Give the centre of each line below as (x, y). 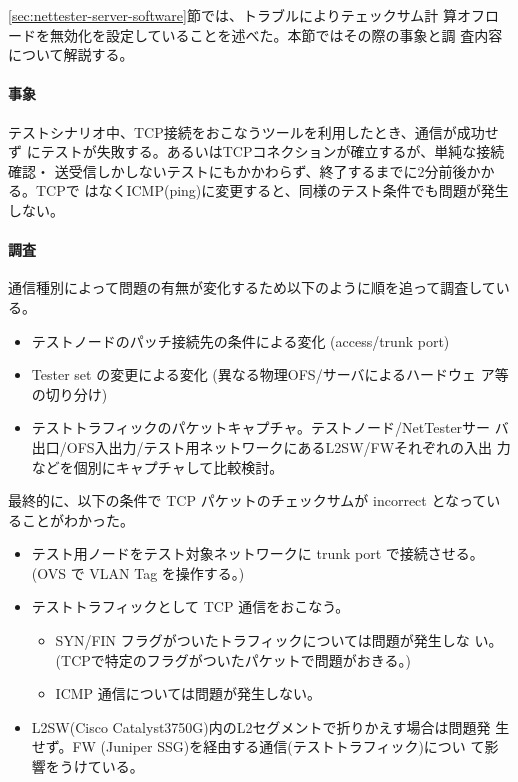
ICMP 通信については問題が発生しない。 (188, 693)
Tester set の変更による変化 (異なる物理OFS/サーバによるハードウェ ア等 (270, 374)
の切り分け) (69, 393)
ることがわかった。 (71, 519)
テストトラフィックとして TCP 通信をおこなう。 (190, 606)
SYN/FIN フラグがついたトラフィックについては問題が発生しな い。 (279, 640)
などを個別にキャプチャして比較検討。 (157, 466)
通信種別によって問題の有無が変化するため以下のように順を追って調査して (252, 287)
